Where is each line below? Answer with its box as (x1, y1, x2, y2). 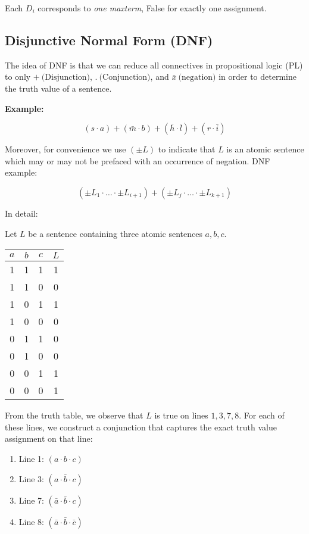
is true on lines (154, 409, 208, 421)
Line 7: (18, 494, 44, 506)
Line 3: (18, 472, 44, 485)
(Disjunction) (41, 73, 90, 82)
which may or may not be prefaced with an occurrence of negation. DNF (5, 154, 270, 167)
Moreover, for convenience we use (5, 143, 126, 155)
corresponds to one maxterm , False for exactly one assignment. (38, 2, 267, 14)
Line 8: (18, 515, 44, 527)
